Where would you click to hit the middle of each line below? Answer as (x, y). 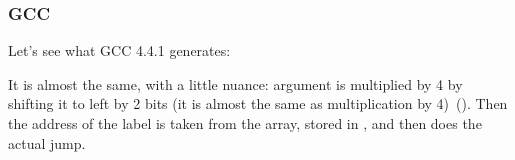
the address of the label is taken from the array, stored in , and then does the (245, 123)
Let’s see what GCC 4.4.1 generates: (119, 50)
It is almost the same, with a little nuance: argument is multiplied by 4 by (235, 83)
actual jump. (47, 142)
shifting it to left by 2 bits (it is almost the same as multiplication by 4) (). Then (258, 103)
